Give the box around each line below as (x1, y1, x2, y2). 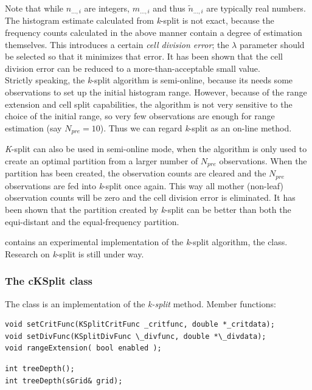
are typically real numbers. (206, 2, 306, 14)
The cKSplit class (5, 273, 93, 288)
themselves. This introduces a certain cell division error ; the (5, 38, 229, 50)
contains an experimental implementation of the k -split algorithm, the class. (5, 235, 288, 248)
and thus (153, 2, 185, 14)
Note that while (5, 2, 64, 14)
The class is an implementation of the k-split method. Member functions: (5, 297, 276, 310)
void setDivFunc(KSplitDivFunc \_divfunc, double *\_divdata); (5, 332, 266, 341)
